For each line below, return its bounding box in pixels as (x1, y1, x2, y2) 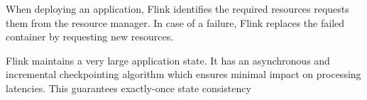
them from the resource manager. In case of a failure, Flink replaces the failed (6, 15, 345, 30)
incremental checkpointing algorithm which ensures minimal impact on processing (6, 67, 361, 82)
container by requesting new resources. (6, 29, 174, 44)
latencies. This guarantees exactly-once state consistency (6, 80, 251, 95)
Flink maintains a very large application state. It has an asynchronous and (6, 52, 330, 67)
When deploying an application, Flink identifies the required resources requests (6, 1, 349, 16)
